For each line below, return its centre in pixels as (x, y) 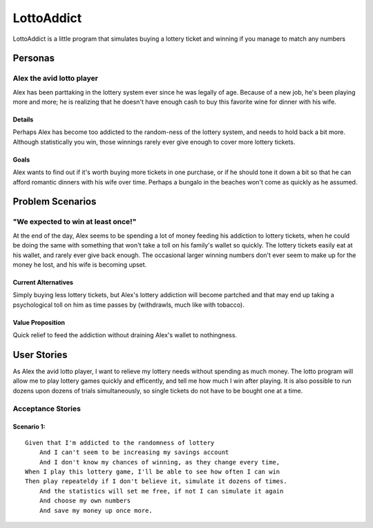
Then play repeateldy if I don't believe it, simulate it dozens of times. (156, 481)
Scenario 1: (29, 427)
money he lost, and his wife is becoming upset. (80, 264)
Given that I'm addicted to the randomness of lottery (120, 443)
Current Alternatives (43, 282)
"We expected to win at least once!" (75, 222)
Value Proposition (39, 322)
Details (23, 120)
